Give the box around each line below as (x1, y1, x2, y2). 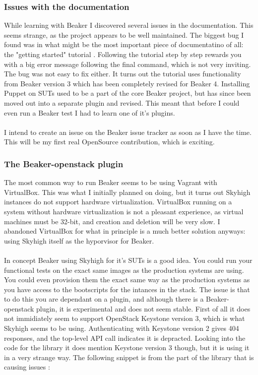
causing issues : (4, 362, 50, 372)
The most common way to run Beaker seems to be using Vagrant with (4, 177, 217, 187)
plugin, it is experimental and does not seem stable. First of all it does (36, 303, 251, 313)
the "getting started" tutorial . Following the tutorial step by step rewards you (4, 49, 242, 59)
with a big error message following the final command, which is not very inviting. (4, 59, 251, 69)
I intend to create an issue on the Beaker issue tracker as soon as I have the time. (4, 126, 252, 137)
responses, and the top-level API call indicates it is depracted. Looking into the (4, 332, 246, 343)
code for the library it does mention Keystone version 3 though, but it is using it (4, 342, 250, 353)
